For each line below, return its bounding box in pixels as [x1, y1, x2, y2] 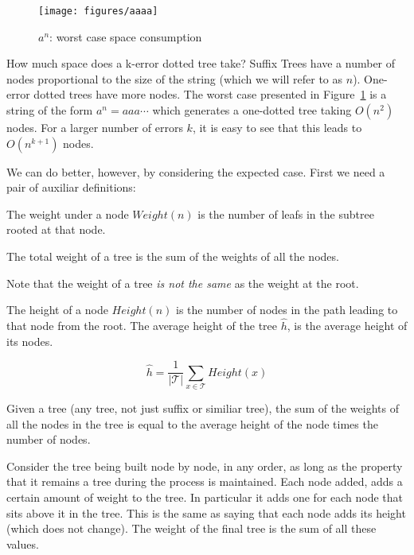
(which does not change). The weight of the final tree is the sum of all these [6, 520, 377, 537]
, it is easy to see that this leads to [192, 119, 362, 136]
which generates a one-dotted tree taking [152, 102, 352, 118]
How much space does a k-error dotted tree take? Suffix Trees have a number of [6, 55, 396, 72]
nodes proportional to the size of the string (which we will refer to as [6, 70, 343, 87]
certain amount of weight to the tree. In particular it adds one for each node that [6, 488, 404, 505]
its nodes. [6, 332, 53, 349]
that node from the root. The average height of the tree [6, 317, 278, 333]
